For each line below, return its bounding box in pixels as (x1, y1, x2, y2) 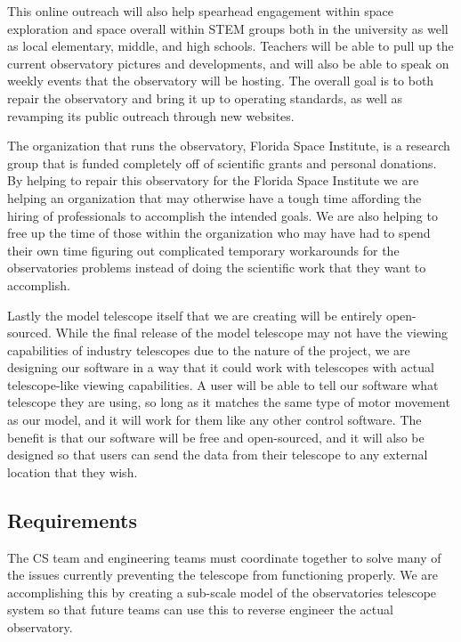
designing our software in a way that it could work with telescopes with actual (7, 358, 434, 377)
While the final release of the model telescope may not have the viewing (55, 323, 448, 342)
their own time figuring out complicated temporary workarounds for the (7, 240, 400, 259)
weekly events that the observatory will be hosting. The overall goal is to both (7, 71, 434, 90)
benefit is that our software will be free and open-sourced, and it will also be (7, 427, 425, 446)
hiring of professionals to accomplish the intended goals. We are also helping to (7, 206, 438, 224)
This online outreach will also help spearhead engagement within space (7, 2, 393, 20)
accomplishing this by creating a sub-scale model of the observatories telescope (7, 582, 437, 601)
